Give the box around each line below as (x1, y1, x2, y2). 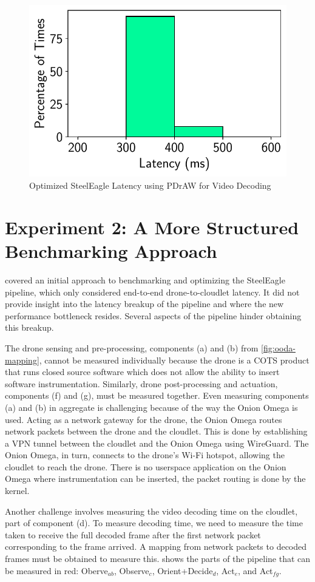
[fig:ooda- (261, 341, 296, 354)
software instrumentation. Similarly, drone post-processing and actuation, (5, 377, 278, 390)
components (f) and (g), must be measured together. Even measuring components (5, 389, 309, 402)
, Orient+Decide (152, 564, 213, 577)
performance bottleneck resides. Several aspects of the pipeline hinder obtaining (5, 309, 302, 322)
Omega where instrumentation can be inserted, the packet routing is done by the (5, 472, 306, 485)
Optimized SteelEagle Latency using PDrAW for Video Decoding (29, 179, 271, 192)
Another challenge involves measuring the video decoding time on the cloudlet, (5, 504, 298, 517)
